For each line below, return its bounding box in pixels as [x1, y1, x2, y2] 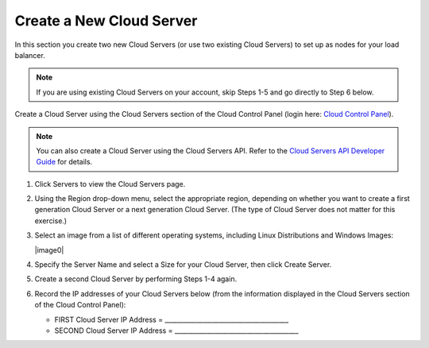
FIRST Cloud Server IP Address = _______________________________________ [54, 315, 289, 324]
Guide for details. [36, 157, 93, 167]
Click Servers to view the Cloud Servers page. [34, 179, 186, 188]
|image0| [34, 245, 64, 254]
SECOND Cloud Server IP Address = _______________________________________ [54, 326, 299, 335]
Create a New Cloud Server [14, 12, 198, 29]
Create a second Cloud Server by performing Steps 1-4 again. [34, 274, 238, 284]
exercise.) [34, 215, 68, 226]
